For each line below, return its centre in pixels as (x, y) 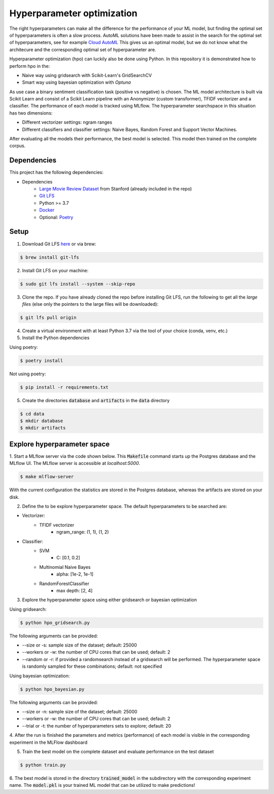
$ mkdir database (42, 421)
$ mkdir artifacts (43, 428)
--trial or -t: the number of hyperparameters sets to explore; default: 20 (97, 726)
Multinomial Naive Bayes (65, 567)
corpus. (18, 146)
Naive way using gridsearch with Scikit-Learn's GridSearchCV (87, 75)
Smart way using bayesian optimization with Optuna (77, 82)
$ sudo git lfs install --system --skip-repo (78, 284)
